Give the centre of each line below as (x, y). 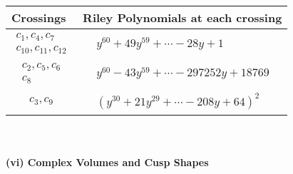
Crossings (39, 17)
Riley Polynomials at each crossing (183, 17)
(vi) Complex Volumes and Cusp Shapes (107, 162)
